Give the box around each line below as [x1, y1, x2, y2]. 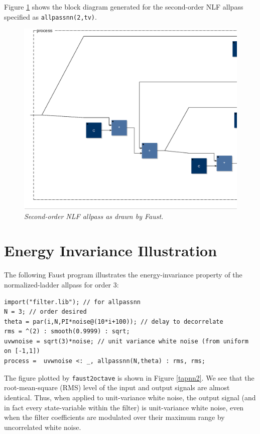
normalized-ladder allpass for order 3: [4, 279, 119, 290]
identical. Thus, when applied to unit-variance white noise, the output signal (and [4, 392, 256, 402]
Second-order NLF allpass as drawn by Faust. [24, 210, 164, 221]
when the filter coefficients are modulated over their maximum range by [4, 412, 225, 422]
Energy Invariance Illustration [4, 240, 217, 261]
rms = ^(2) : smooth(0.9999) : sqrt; [4, 328, 130, 335]
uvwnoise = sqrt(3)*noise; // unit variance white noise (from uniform [4, 337, 248, 345]
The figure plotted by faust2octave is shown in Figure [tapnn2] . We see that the [4, 372, 254, 383]
